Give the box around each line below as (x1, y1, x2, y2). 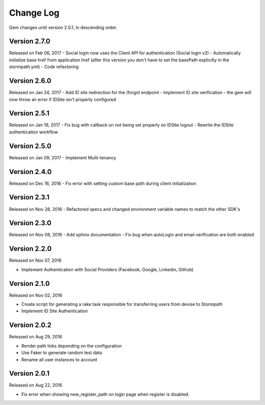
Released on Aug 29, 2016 (9, 334, 62, 340)
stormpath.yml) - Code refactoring (9, 64, 79, 70)
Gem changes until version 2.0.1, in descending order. (9, 25, 118, 30)
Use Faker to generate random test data (21, 350, 103, 355)
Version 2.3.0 (9, 219, 52, 228)
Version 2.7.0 (9, 37, 51, 46)
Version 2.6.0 (9, 76, 52, 85)
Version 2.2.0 (9, 245, 52, 253)
